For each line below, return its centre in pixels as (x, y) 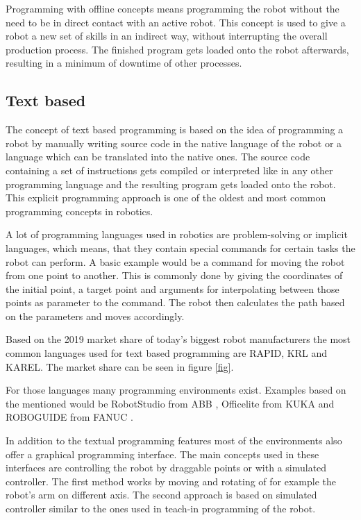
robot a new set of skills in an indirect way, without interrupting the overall (167, 36)
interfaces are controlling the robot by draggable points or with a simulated (166, 468)
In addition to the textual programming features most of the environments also (174, 441)
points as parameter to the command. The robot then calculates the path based (175, 302)
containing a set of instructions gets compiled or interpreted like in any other (169, 170)
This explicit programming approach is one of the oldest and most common (166, 198)
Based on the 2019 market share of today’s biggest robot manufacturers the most (178, 339)
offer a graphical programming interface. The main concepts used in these (162, 454)
